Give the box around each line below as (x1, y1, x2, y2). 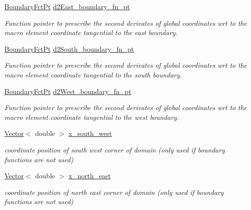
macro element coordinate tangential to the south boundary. (4, 69, 182, 79)
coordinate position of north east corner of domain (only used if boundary (4, 187, 224, 197)
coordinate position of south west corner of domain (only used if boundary (4, 144, 225, 154)
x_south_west (68, 128, 112, 138)
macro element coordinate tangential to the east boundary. (4, 27, 178, 38)
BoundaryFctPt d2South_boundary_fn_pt (4, 43, 134, 54)
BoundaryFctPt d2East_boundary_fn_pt (4, 1, 130, 11)
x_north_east (68, 171, 111, 181)
